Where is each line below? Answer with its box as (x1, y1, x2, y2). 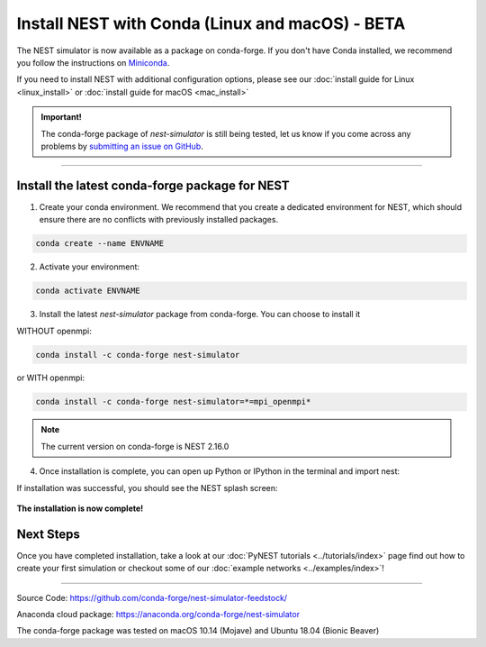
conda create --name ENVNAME (35, 239, 165, 249)
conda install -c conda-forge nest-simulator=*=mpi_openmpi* (35, 396, 311, 407)
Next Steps (16, 526, 80, 542)
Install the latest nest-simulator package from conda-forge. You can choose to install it (39, 309, 361, 320)
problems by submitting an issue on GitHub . (40, 141, 204, 151)
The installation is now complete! (16, 503, 144, 514)
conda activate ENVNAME (35, 286, 141, 296)
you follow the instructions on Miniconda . (16, 57, 170, 68)
